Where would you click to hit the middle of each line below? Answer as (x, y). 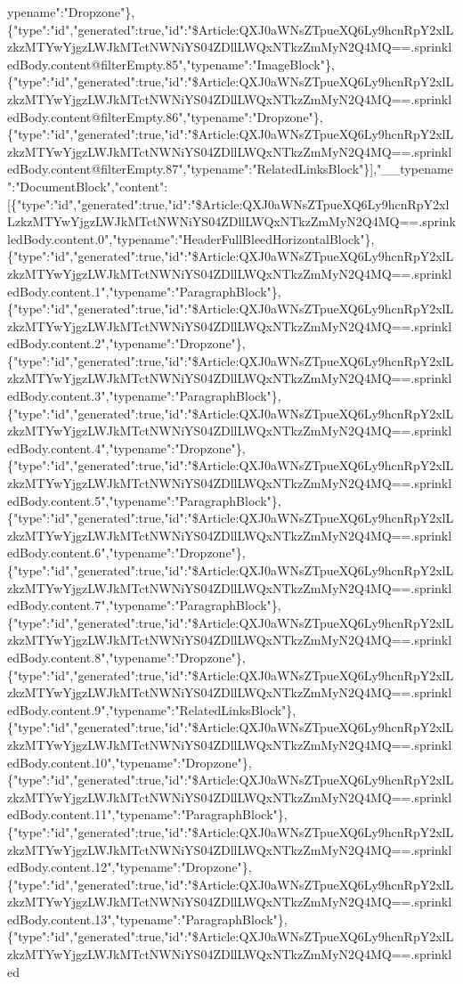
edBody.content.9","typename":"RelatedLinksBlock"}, (152, 709)
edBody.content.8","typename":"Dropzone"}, (126, 657)
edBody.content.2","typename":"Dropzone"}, (126, 343)
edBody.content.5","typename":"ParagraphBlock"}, (144, 500)
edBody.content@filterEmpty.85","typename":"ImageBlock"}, (171, 64)
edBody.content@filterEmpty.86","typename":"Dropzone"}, (165, 116)
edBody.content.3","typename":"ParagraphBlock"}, (144, 396)
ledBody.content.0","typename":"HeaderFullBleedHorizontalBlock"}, (191, 238)
